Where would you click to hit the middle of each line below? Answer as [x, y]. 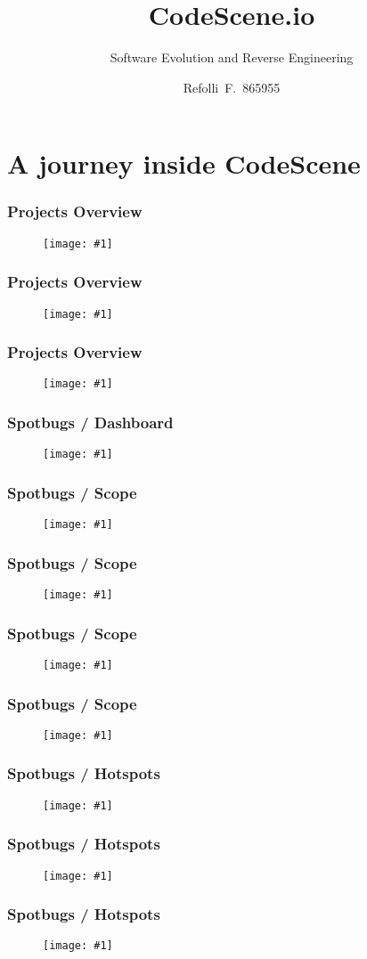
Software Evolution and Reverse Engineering [232, 57]
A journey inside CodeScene [184, 163]
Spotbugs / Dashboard [90, 423]
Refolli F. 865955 [232, 87]
